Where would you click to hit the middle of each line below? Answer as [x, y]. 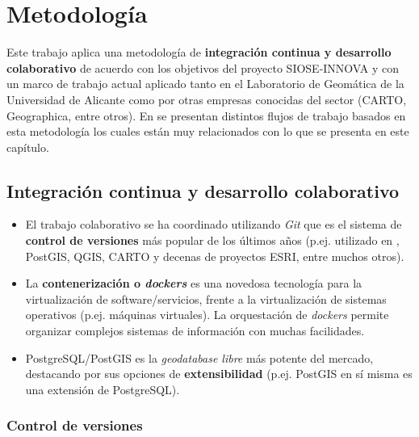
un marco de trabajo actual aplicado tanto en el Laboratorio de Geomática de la [205, 84]
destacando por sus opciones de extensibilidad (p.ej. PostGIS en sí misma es [219, 374]
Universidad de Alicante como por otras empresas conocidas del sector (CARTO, [207, 99]
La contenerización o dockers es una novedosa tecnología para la [194, 283]
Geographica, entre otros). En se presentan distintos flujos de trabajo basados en [206, 115]
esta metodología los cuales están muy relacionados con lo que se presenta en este [208, 131]
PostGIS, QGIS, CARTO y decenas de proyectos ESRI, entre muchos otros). [215, 256]
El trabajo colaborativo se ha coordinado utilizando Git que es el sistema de [214, 224]
